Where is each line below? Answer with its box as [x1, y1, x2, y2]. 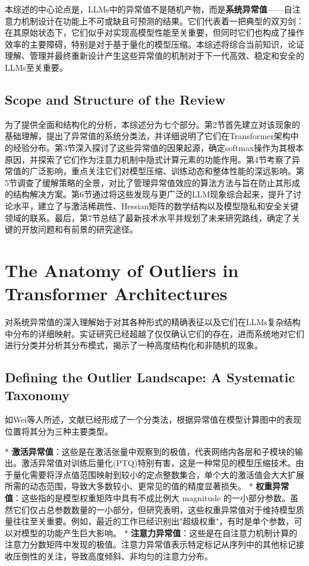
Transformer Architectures [5, 281, 228, 306]
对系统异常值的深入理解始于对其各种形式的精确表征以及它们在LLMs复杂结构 [5, 316, 301, 328]
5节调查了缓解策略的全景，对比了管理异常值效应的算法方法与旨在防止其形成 [5, 176, 300, 188]
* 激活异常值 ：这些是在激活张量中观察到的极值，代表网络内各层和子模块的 [5, 445, 295, 457]
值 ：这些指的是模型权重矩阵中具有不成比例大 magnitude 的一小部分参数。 [5, 491, 290, 504]
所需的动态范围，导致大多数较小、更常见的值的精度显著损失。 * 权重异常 [5, 480, 289, 492]
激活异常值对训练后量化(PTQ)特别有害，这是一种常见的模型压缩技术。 [21, 457, 296, 469]
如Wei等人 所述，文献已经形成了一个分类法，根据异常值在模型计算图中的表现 [5, 413, 302, 426]
